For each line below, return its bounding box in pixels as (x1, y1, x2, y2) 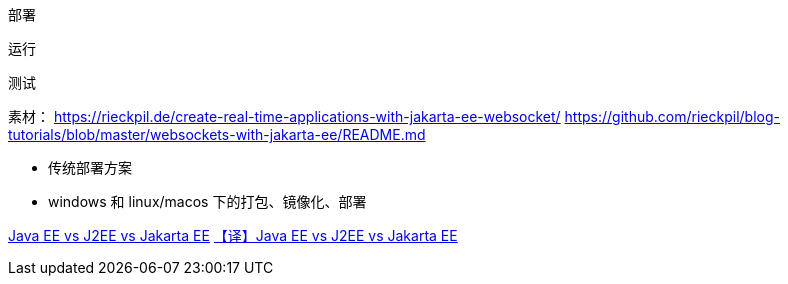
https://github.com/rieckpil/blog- (564, 108, 780, 125)
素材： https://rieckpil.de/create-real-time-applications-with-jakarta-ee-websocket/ (8, 108, 561, 125)
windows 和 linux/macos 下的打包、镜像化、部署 (48, 193, 367, 210)
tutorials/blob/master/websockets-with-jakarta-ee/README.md (8, 126, 426, 143)
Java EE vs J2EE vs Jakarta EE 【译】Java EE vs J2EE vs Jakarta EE (8, 227, 458, 244)
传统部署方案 (48, 159, 132, 176)
